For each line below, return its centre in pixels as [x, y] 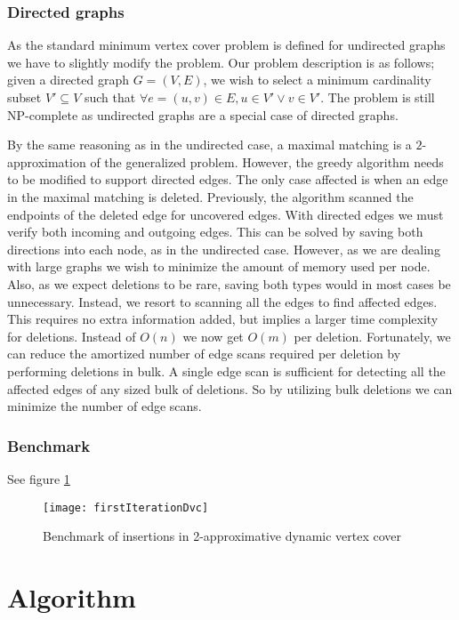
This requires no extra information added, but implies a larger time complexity [223, 319]
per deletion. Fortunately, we [372, 336]
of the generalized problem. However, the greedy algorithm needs [267, 161]
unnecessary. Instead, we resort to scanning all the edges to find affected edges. [222, 301]
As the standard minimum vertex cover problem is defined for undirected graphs [226, 45]
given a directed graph [68, 80]
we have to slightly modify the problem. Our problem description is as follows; [221, 62]
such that [110, 97]
